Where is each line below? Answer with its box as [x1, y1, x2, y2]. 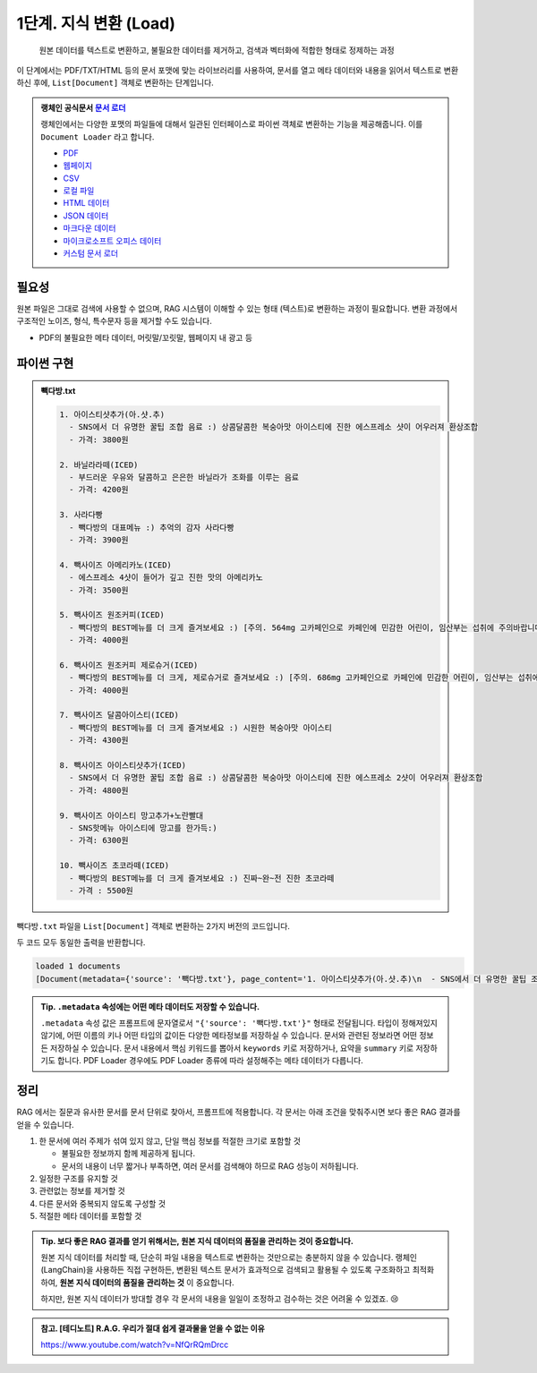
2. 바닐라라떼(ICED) [59, 459, 139, 470]
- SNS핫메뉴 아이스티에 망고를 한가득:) [68, 823, 218, 832]
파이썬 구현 [16, 355, 74, 371]
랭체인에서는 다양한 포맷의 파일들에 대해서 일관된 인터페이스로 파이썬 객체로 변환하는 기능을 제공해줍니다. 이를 [40, 119, 423, 130]
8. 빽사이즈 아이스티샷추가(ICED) [59, 761, 187, 771]
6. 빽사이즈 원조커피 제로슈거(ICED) [59, 660, 199, 670]
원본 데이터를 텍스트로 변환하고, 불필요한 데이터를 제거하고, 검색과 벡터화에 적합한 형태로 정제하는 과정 [38, 45, 395, 55]
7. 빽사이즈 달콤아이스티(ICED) [59, 710, 179, 721]
